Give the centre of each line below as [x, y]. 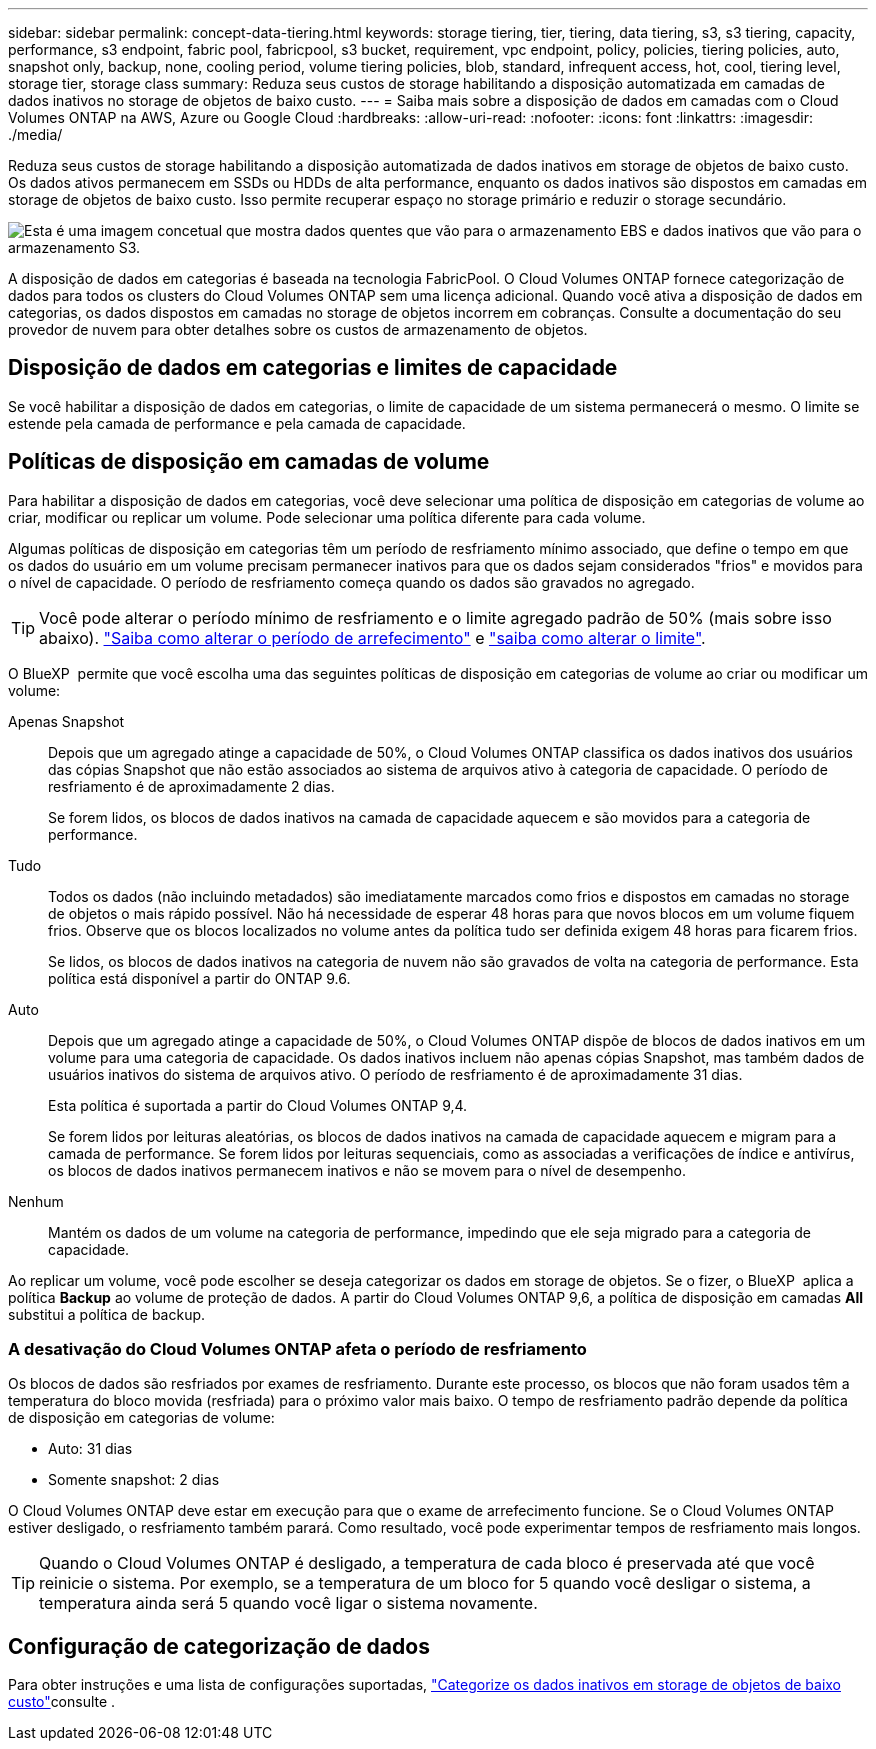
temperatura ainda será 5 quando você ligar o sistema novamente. [288, 1603]
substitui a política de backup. [107, 1314]
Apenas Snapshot [66, 721]
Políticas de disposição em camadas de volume [249, 462]
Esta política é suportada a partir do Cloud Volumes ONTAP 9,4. [258, 1105]
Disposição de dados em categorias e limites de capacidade [313, 368]
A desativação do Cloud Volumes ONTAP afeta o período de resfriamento [297, 1349]
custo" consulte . [62, 1702]
